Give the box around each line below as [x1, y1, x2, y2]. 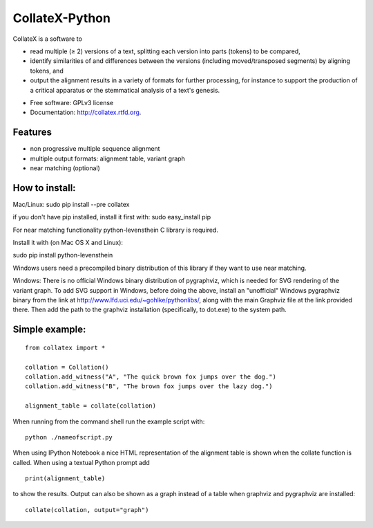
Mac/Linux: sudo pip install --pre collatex [12, 200, 130, 208]
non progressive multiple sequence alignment [30, 145, 160, 153]
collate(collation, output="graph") [25, 506, 149, 513]
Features [12, 127, 52, 138]
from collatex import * [25, 343, 106, 352]
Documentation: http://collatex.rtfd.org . [30, 108, 142, 117]
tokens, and [30, 66, 64, 75]
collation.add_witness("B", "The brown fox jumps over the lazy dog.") [25, 383, 273, 390]
